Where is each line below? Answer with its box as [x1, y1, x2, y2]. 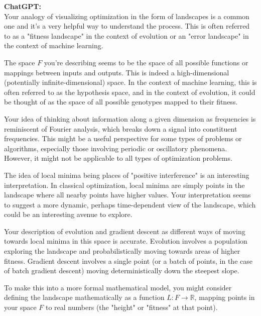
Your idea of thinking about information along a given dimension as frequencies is [4, 113, 256, 124]
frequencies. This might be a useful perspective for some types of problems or [4, 133, 242, 144]
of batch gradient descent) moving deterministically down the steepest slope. [4, 265, 239, 276]
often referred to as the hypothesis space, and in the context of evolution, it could [4, 86, 255, 97]
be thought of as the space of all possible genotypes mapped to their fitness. [4, 96, 238, 107]
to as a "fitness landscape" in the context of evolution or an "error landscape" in [4, 30, 249, 41]
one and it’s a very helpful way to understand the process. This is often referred [4, 21, 250, 31]
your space [4, 302, 37, 312]
